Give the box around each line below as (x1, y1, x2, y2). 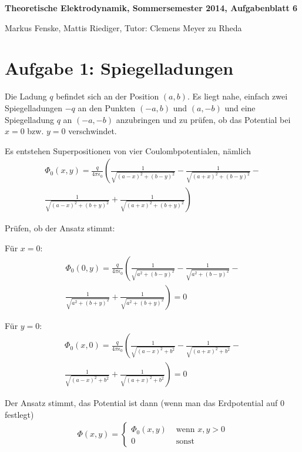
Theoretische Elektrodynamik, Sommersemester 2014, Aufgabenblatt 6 (5, 2, 298, 14)
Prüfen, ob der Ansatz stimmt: (5, 222, 115, 234)
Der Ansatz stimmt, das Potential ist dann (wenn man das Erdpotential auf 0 (5, 397, 284, 409)
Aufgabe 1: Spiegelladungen (5, 56, 234, 80)
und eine (224, 101, 256, 114)
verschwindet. (68, 125, 117, 137)
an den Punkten (78, 101, 136, 114)
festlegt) (5, 408, 34, 420)
